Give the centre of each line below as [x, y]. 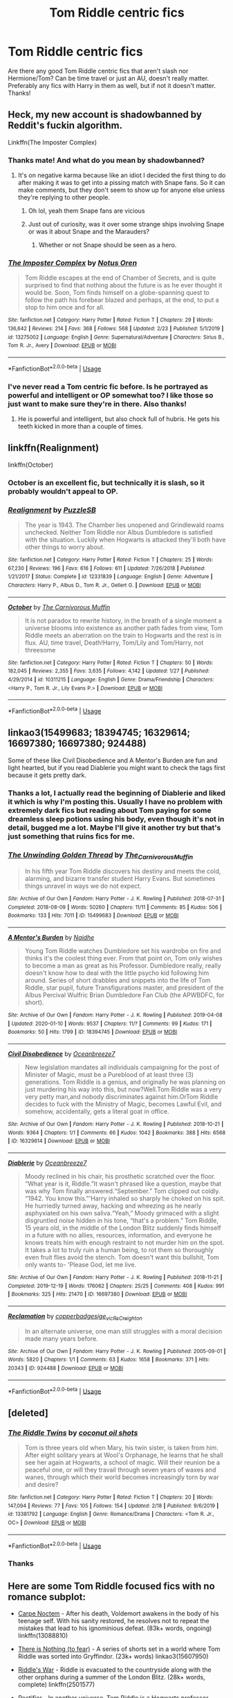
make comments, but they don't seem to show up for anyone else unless [121, 190]
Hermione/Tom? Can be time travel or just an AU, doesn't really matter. [109, 78]
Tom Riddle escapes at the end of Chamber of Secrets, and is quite [120, 278]
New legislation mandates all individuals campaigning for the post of [122, 1067]
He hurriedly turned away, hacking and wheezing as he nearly [113, 1206]
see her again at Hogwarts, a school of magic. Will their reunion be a [122, 1463]
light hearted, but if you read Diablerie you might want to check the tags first [116, 767]
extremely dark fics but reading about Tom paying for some [110, 810]
